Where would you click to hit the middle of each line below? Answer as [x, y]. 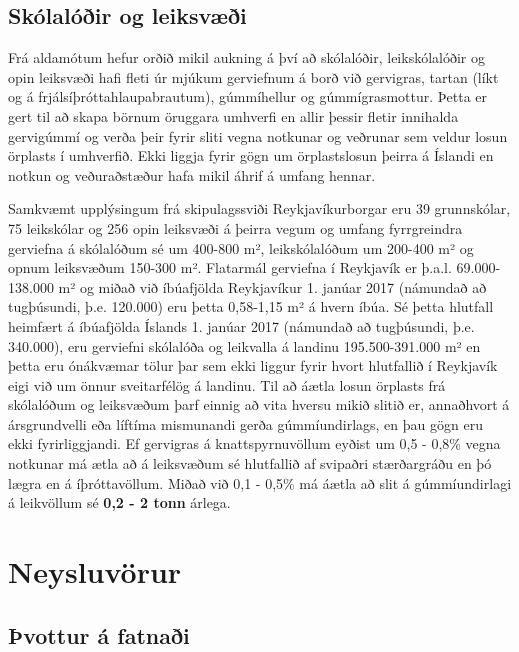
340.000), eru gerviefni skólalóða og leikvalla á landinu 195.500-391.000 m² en [244, 345]
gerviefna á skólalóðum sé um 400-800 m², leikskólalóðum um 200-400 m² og [241, 247]
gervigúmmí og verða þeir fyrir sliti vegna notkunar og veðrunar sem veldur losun [258, 135]
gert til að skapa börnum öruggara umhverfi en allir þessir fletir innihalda [233, 115]
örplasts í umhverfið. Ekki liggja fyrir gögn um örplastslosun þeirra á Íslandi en [251, 155]
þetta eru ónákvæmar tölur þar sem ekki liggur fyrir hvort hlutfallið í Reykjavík [253, 365]
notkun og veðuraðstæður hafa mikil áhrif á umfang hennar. [192, 174]
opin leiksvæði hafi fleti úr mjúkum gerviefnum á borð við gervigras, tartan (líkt [253, 76]
